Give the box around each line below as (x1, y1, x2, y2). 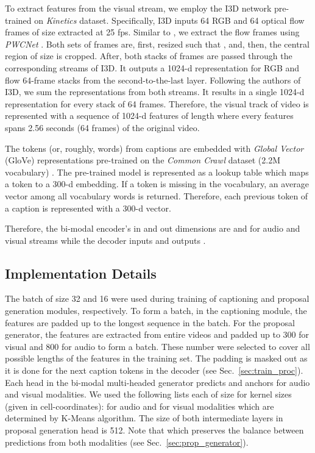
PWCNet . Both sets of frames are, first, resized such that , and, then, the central (5, 37, 310, 50)
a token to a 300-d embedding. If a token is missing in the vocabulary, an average (5, 177, 309, 190)
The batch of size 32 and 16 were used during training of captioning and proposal (5, 292, 310, 305)
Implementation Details (5, 263, 157, 282)
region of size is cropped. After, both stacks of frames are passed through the (5, 49, 292, 62)
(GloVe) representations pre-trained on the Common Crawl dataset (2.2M (5, 154, 281, 166)
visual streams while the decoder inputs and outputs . (5, 234, 206, 246)
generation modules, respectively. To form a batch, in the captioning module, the (5, 304, 307, 317)
